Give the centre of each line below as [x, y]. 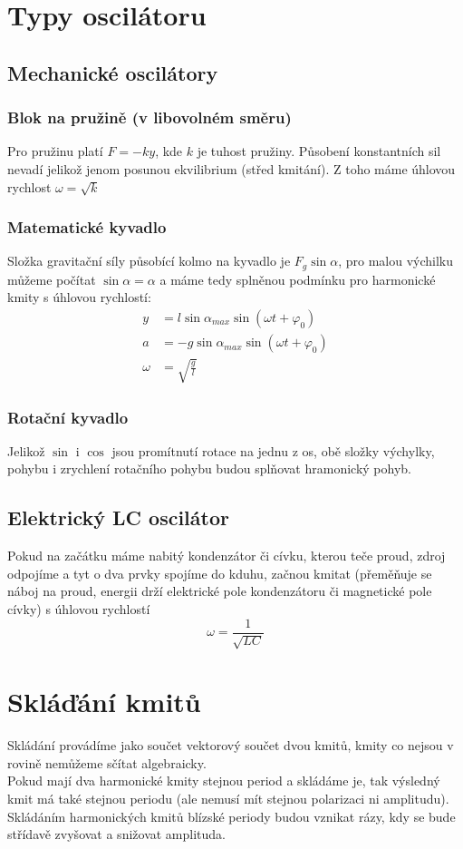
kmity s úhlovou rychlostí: [79, 297]
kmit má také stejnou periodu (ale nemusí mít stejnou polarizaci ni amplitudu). [228, 798]
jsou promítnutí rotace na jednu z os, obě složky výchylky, [273, 450]
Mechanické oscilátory [113, 72]
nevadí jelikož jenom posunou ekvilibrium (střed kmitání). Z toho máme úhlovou [231, 168]
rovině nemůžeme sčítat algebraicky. [107, 762]
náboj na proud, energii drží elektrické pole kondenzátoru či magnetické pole [220, 591]
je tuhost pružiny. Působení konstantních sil [319, 151]
